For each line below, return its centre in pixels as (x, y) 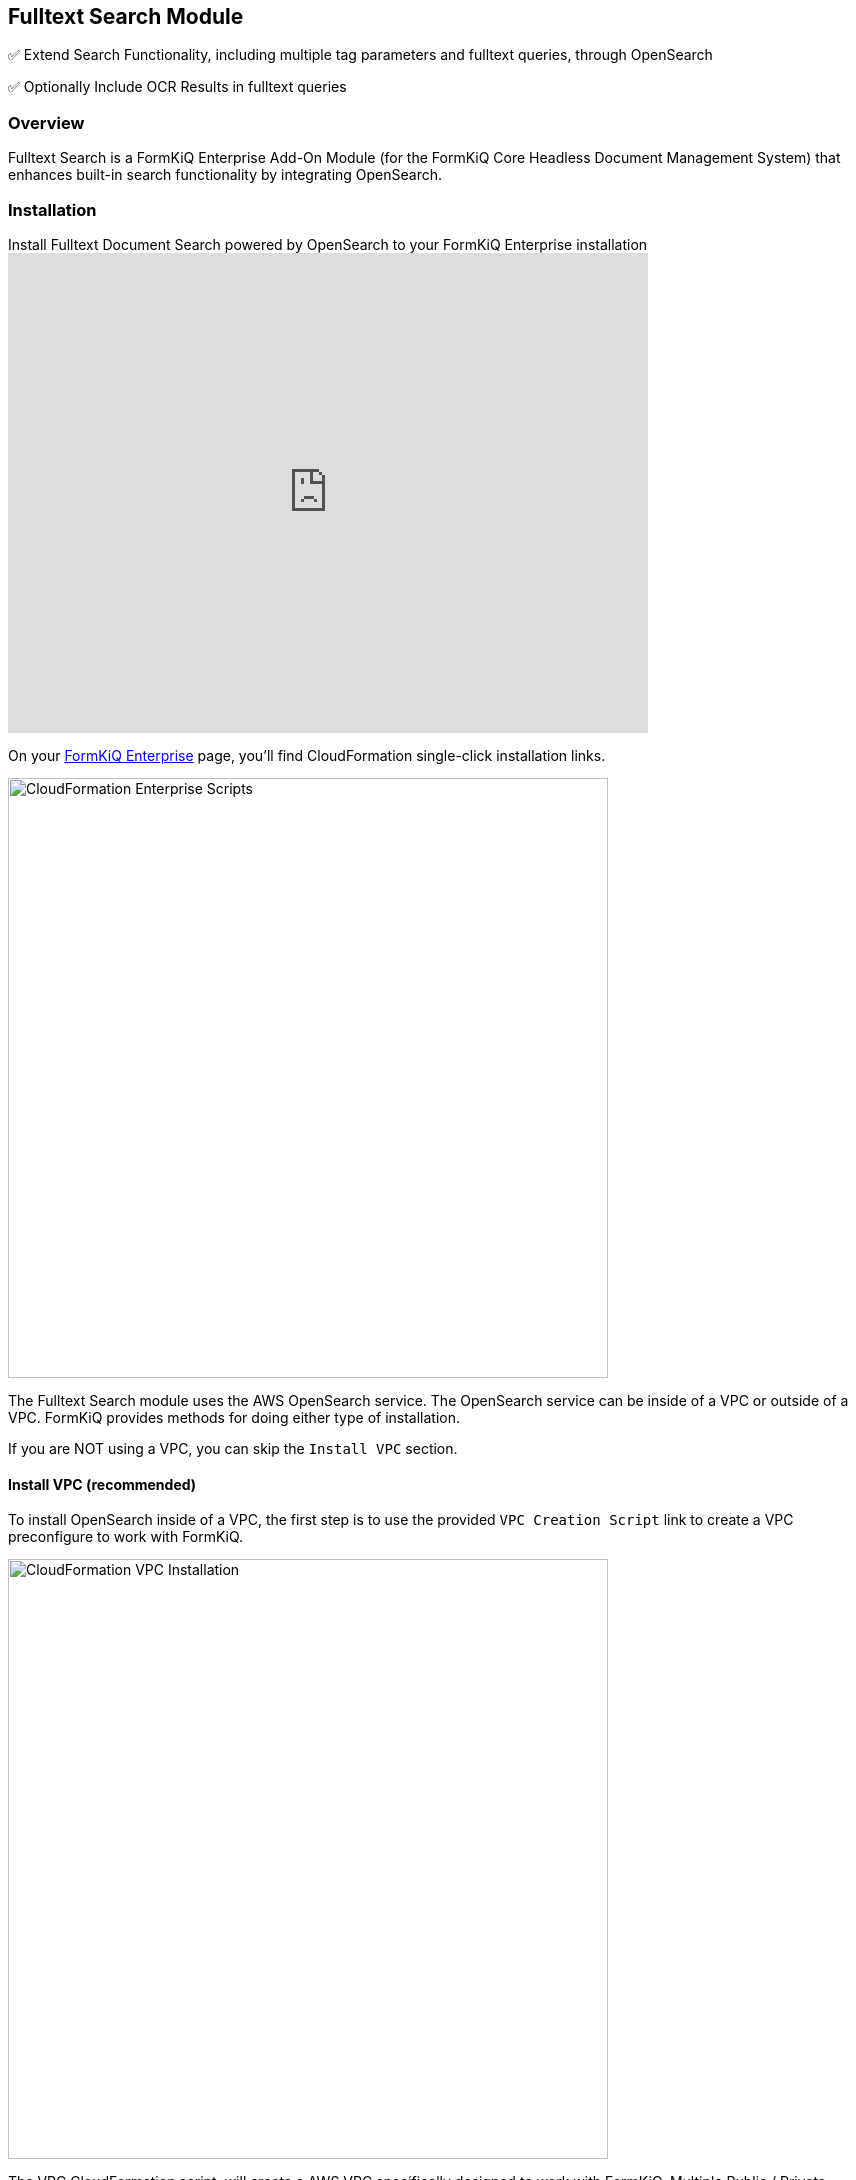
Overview (46, 122)
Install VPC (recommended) (102, 1484)
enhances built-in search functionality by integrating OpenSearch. (225, 175)
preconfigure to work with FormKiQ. (126, 1537)
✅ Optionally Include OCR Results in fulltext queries (177, 87)
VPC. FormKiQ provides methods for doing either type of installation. (234, 1417)
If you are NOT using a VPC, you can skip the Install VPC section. (233, 1448)
